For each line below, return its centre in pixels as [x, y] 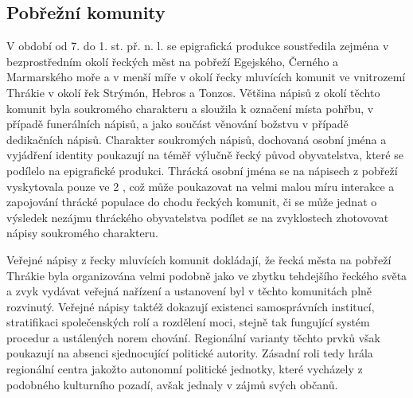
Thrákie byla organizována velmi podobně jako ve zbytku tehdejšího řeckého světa [207, 275]
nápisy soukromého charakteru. [82, 233]
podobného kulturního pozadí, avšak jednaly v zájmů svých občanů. [172, 384]
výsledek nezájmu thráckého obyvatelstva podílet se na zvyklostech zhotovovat [198, 217]
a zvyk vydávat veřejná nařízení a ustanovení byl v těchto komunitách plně [189, 291]
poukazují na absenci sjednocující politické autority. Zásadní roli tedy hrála [190, 353]
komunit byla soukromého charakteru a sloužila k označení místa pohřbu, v [190, 108]
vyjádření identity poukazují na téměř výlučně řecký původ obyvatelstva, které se [205, 155]
